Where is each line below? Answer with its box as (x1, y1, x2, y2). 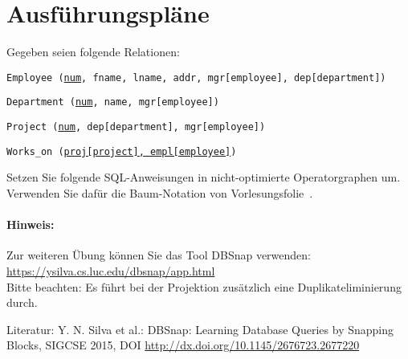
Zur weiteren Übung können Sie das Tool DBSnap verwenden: (6, 247, 311, 263)
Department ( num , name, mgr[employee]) (6, 96, 219, 108)
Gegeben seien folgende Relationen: (6, 43, 180, 60)
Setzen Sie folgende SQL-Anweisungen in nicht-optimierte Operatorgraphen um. (6, 169, 401, 186)
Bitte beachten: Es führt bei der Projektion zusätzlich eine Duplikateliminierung (6, 278, 402, 295)
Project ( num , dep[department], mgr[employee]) (6, 121, 266, 133)
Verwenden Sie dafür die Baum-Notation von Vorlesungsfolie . (6, 184, 313, 201)
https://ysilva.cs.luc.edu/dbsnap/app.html (6, 262, 215, 279)
